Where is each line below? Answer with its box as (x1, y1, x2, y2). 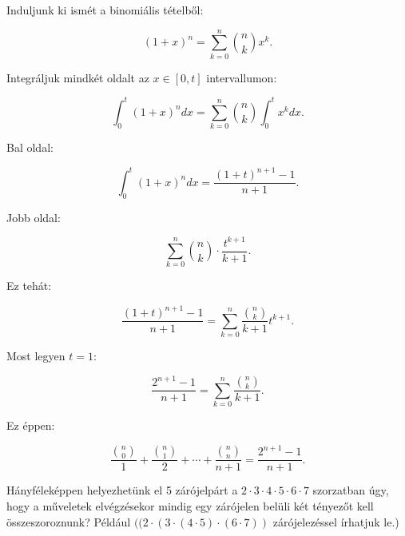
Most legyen (6, 347, 66, 364)
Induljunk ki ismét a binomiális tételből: (6, 2, 204, 18)
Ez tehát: (6, 277, 52, 294)
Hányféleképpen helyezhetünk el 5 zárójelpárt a (6, 482, 238, 498)
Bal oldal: (6, 139, 54, 156)
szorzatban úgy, (312, 482, 389, 498)
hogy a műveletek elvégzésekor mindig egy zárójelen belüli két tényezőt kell (6, 497, 374, 514)
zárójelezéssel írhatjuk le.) (272, 513, 399, 530)
